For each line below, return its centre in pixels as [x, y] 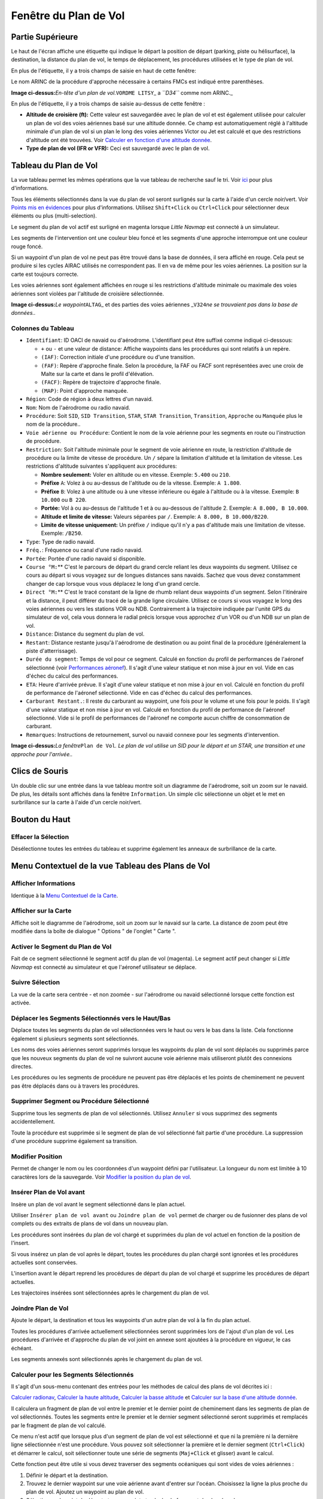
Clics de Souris [40, 771]
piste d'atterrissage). [52, 651]
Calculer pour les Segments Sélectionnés [72, 1374]
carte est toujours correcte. [45, 274]
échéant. [22, 1348]
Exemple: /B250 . [62, 533]
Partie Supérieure [45, 37]
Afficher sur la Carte [41, 911]
